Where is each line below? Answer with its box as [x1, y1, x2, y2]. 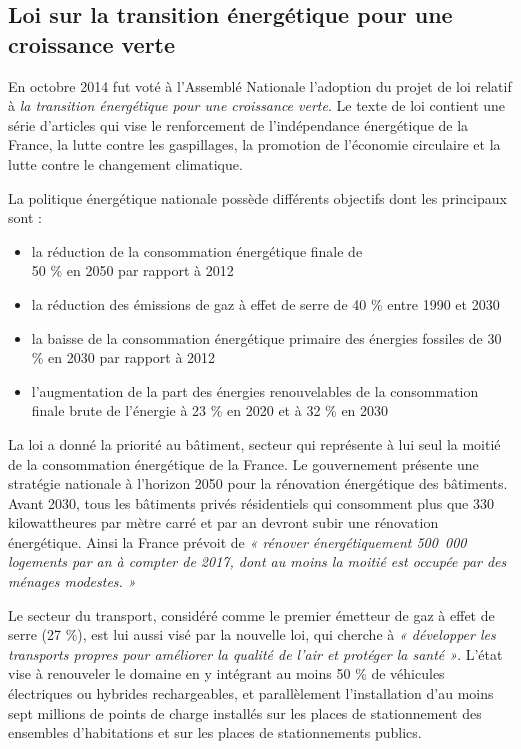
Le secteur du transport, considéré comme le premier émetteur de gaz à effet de [8, 604, 495, 625]
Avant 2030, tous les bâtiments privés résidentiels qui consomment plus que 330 [8, 492, 494, 513]
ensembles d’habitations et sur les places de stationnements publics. [8, 722, 422, 743]
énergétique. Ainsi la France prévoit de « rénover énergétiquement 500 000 [8, 531, 467, 552]
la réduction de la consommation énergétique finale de [31, 240, 363, 261]
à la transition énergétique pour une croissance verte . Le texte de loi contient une [8, 95, 506, 116]
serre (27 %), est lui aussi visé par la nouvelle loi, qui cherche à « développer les [8, 624, 496, 645]
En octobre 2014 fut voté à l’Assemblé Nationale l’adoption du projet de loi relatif [8, 75, 512, 96]
